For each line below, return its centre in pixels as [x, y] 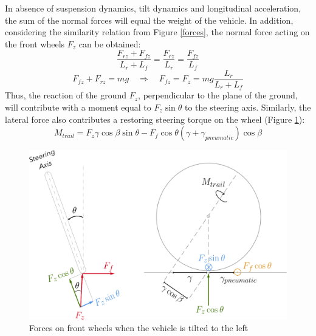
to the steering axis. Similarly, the [248, 107]
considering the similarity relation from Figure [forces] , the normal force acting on [157, 32]
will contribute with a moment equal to [78, 107]
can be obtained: [110, 43]
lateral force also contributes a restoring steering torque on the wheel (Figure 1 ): [155, 119]
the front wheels [35, 43]
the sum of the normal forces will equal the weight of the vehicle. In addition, [149, 20]
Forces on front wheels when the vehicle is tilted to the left [139, 328]
